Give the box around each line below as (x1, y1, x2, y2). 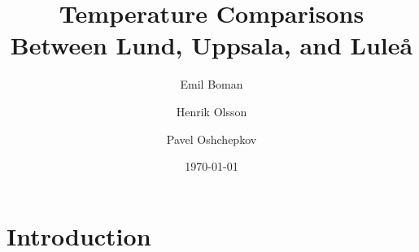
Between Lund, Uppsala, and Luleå (10, 28, 413, 62)
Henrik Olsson (176, 102, 247, 119)
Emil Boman (180, 76, 243, 93)
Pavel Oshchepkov (166, 130, 257, 147)
